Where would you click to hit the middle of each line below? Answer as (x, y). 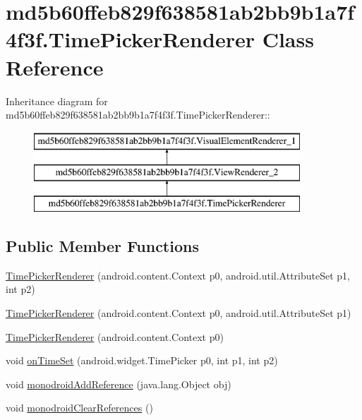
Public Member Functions (102, 246)
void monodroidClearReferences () (79, 408)
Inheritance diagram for (57, 101)
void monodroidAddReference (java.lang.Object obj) (119, 384)
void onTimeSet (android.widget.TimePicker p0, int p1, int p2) (142, 360)
